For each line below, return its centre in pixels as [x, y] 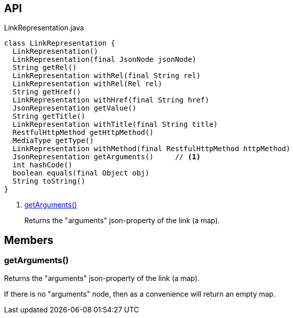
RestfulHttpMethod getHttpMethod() [83, 133]
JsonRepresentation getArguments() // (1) [106, 157]
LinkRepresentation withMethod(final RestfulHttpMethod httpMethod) [151, 149]
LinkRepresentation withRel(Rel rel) [87, 84]
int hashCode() [42, 165]
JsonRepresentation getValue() [75, 108]
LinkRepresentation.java [44, 28]
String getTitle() [49, 116]
